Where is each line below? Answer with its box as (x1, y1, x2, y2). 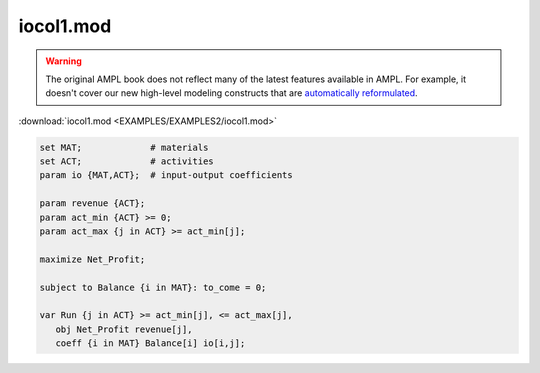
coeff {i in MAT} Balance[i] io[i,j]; (55, 338, 246, 349)
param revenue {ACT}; (39, 198, 146, 209)
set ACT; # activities (39, 156, 214, 167)
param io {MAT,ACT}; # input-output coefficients (39, 170, 294, 181)
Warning (45, 55, 82, 67)
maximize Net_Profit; (39, 253, 146, 265)
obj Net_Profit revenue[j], (55, 323, 194, 335)
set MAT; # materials (39, 141, 209, 153)
